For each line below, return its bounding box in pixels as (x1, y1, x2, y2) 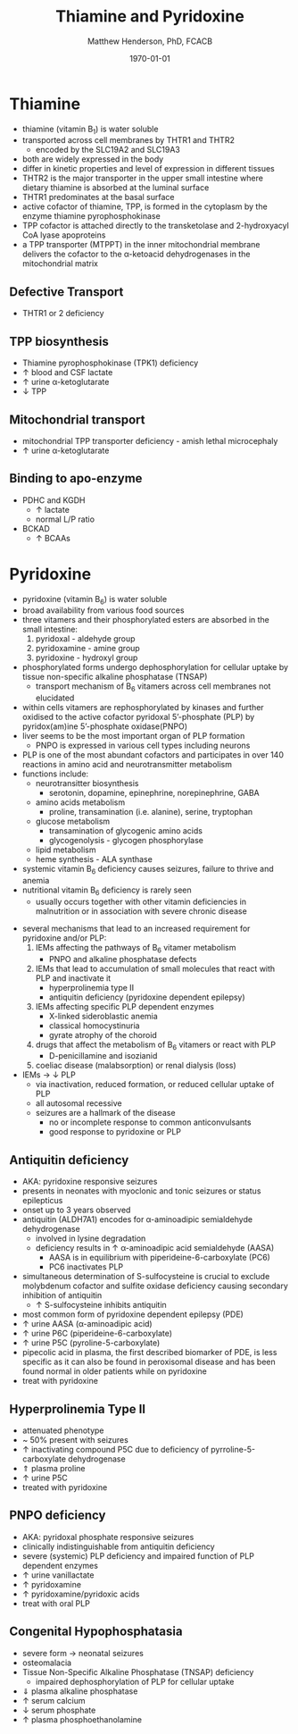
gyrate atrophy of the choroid (48, 1029, 158, 1040)
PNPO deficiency (9, 1508, 106, 1523)
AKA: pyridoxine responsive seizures (21, 1177, 158, 1187)
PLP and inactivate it (35, 972, 112, 984)
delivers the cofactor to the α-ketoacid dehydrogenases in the (21, 248, 251, 260)
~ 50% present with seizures (21, 1435, 129, 1445)
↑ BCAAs (35, 532, 71, 543)
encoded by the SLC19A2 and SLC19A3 (35, 145, 181, 155)
